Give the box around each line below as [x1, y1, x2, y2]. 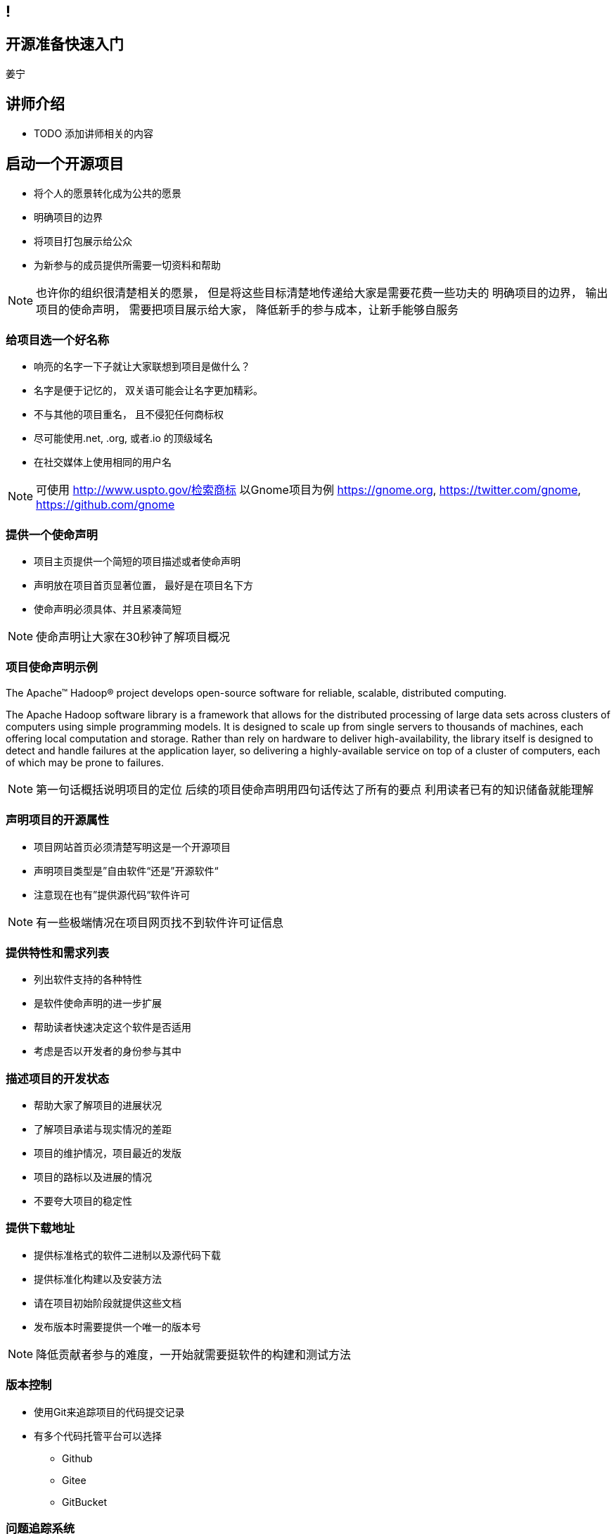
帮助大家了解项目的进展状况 [34, 1099, 162, 1112]
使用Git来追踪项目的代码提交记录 [34, 1405, 185, 1418]
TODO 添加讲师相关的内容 [34, 127, 154, 139]
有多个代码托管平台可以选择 [34, 1429, 162, 1442]
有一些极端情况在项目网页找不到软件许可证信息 [36, 915, 284, 930]
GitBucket [62, 1495, 107, 1508]
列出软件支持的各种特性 [34, 973, 142, 986]
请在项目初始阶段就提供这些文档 [34, 1296, 181, 1309]
